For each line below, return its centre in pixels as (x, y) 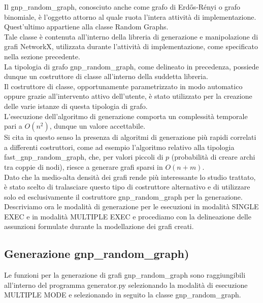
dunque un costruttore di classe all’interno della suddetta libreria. (106, 76)
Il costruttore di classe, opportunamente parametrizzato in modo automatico (123, 86)
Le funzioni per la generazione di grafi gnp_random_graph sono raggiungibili (125, 275)
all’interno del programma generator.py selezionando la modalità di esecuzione (126, 285)
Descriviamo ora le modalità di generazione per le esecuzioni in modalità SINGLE (131, 206)
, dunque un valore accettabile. (97, 126)
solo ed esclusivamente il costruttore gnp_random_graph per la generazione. (123, 196)
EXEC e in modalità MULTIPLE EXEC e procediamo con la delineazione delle (128, 216)
